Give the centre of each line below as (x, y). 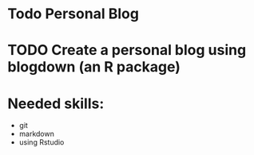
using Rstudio (42, 142)
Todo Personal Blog (73, 14)
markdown (37, 134)
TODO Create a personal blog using (127, 50)
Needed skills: (56, 103)
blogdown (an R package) (94, 67)
